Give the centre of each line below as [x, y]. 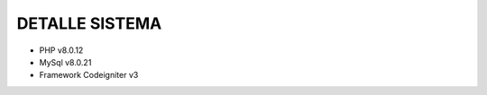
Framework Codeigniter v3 [89, 75]
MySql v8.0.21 [65, 62]
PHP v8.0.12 [61, 50]
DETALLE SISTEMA [89, 23]
